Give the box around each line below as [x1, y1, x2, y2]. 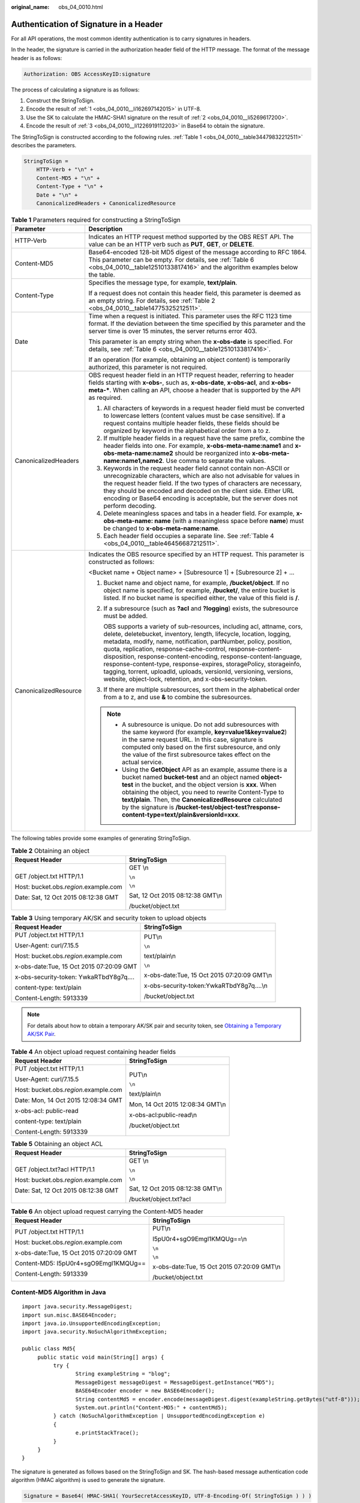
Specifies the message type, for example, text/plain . [88, 278, 238, 287]
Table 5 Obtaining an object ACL [11, 1140, 103, 1148]
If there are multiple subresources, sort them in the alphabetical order [103, 685, 300, 694]
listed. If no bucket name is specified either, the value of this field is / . [103, 594, 300, 602]
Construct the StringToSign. [26, 97, 95, 105]
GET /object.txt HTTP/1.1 [14, 872, 84, 881]
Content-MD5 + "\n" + [36, 174, 100, 182]
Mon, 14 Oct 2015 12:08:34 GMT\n [129, 1100, 226, 1109]
